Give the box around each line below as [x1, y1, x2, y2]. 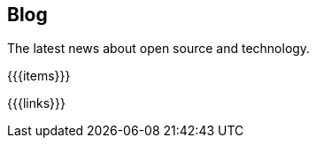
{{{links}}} [7, 95, 66, 111]
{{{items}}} [7, 68, 71, 84]
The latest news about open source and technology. [7, 41, 311, 57]
